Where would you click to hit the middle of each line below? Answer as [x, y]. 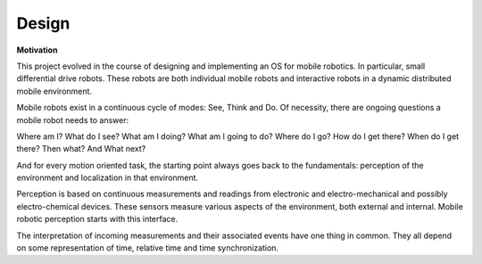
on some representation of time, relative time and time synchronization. [148, 248]
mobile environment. [54, 91]
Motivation [37, 50]
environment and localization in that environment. [108, 177]
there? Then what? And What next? [81, 149]
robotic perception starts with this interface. [97, 219]
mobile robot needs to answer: [73, 120]
